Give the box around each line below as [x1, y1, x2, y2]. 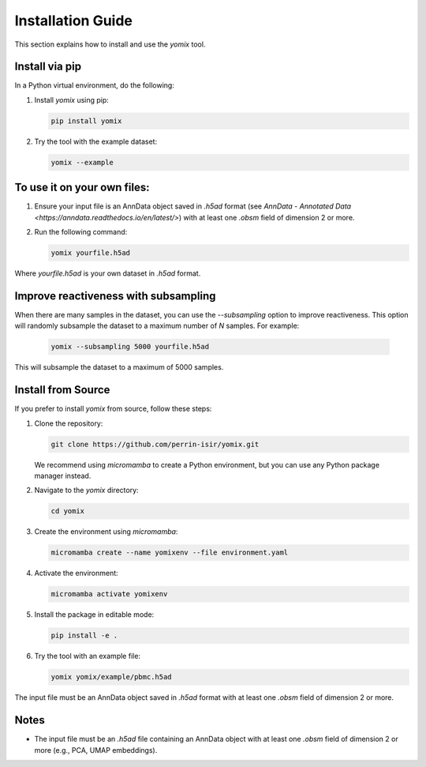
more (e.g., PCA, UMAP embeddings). [34, 745, 158, 754]
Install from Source [14, 383, 110, 397]
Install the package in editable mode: [34, 610, 155, 619]
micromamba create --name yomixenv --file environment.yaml [50, 548, 289, 557]
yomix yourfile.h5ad [50, 249, 130, 258]
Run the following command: [34, 227, 128, 237]
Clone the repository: [34, 419, 103, 428]
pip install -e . [50, 631, 118, 640]
